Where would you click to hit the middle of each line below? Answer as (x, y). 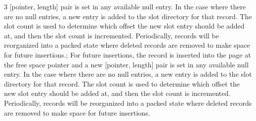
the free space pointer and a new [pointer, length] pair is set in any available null (127, 64)
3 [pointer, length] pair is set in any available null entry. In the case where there (125, 6)
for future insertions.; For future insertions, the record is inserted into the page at (128, 54)
